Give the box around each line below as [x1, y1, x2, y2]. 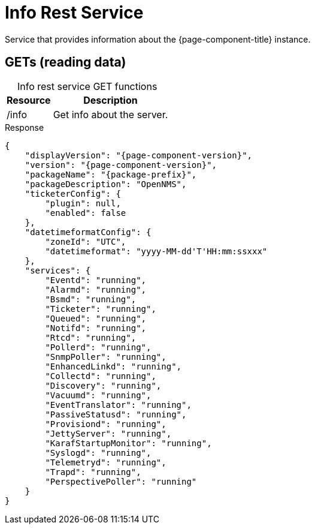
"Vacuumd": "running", [45, 390, 152, 400]
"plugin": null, [45, 198, 121, 208]
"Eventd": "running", [45, 275, 147, 285]
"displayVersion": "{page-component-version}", [25, 150, 253, 160]
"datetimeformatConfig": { [25, 227, 152, 237]
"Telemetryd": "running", [45, 457, 166, 467]
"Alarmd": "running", [45, 284, 147, 294]
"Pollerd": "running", [45, 342, 152, 352]
